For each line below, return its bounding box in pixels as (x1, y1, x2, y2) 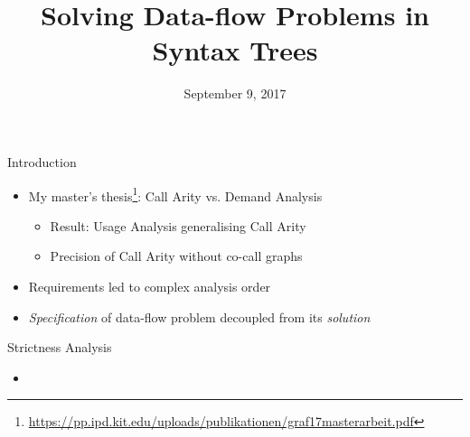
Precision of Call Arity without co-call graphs (50, 246, 303, 265)
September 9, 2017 (183, 84, 287, 103)
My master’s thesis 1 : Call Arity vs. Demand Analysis (28, 183, 323, 205)
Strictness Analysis (7, 338, 112, 357)
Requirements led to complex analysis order (28, 276, 271, 295)
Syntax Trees (152, 32, 318, 69)
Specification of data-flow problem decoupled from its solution (28, 307, 371, 326)
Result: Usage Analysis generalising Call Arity (50, 216, 306, 235)
